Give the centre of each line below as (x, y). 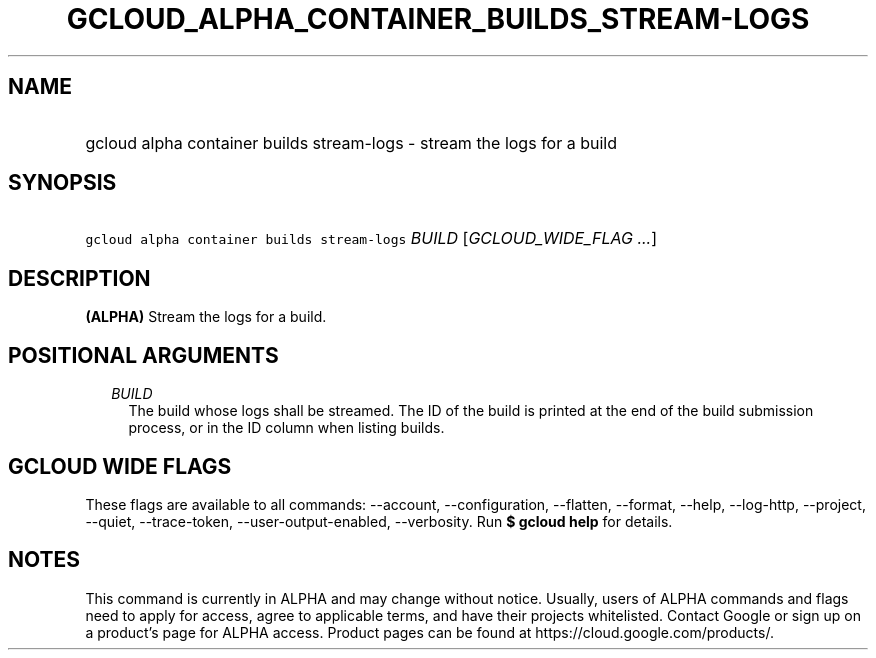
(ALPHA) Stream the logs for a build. (206, 317)
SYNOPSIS (62, 183)
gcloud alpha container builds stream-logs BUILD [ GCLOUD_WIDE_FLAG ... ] (371, 238)
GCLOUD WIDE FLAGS (120, 466)
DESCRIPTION (79, 278)
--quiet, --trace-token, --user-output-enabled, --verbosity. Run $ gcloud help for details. (379, 521)
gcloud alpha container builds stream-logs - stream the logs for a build (351, 142)
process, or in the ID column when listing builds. (286, 428)
